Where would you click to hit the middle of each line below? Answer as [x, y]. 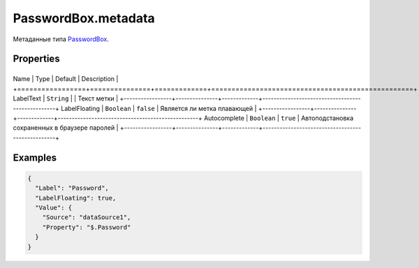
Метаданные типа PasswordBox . [61, 39]
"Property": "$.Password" [87, 227]
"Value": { [54, 207]
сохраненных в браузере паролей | [66, 128]
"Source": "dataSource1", [87, 217]
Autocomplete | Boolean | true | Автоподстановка [279, 118]
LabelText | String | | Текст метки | [66, 98]
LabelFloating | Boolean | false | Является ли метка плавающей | [159, 108]
